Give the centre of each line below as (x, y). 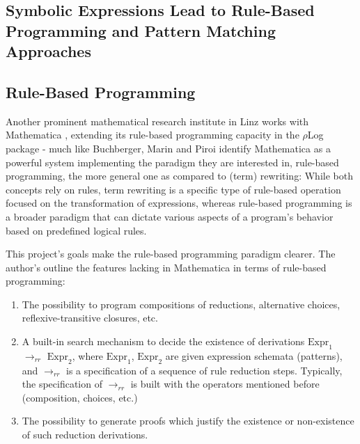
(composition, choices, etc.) (80, 397)
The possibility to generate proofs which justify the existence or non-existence (188, 421)
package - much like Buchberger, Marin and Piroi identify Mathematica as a (168, 148)
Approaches (48, 51)
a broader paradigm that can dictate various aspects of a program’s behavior (170, 216)
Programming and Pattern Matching (141, 30)
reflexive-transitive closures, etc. (90, 318)
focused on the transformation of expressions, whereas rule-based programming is (179, 203)
